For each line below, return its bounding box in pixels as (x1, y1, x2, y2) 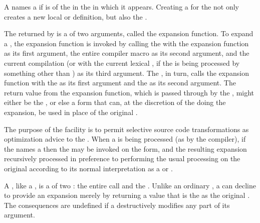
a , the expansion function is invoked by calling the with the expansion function (4, 38, 249, 48)
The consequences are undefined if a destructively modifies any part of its (4, 199, 230, 210)
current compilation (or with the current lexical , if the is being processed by (4, 57, 240, 68)
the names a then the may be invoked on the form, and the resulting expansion (4, 143, 247, 154)
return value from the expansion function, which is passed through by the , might (4, 87, 254, 97)
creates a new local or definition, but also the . (4, 11, 147, 22)
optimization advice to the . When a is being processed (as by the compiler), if (4, 134, 246, 144)
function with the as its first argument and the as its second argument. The (4, 77, 236, 88)
